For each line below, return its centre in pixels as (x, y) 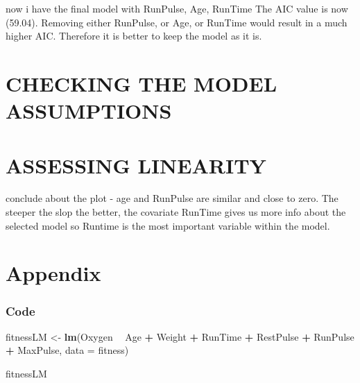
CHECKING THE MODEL (142, 83)
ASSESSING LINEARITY (136, 165)
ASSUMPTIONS (89, 111)
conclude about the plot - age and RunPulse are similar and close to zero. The (172, 198)
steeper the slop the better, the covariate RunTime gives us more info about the (176, 212)
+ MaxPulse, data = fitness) (67, 350)
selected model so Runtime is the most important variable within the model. (168, 225)
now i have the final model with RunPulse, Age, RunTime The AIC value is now (177, 8)
